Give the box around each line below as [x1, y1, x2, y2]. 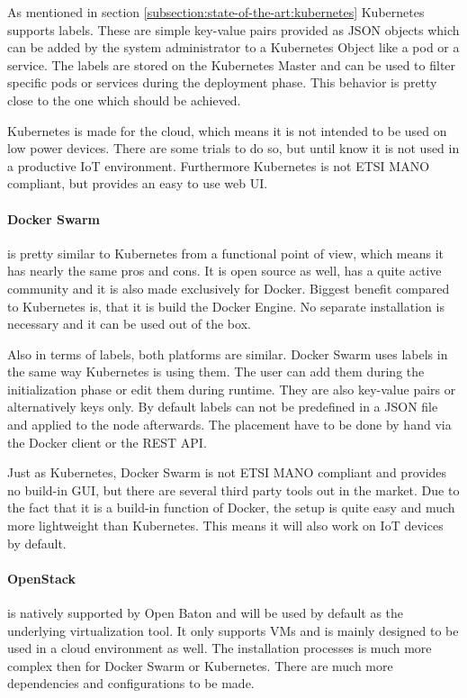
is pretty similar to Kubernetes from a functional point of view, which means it [7, 243, 445, 262]
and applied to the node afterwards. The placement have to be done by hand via [7, 415, 452, 434]
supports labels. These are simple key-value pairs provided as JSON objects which [7, 20, 460, 39]
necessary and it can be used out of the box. [7, 314, 251, 333]
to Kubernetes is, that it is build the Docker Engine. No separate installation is [7, 296, 445, 315]
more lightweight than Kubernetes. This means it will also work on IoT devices [7, 516, 444, 535]
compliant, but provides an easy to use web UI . [7, 174, 268, 193]
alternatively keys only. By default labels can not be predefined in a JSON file [7, 397, 438, 416]
